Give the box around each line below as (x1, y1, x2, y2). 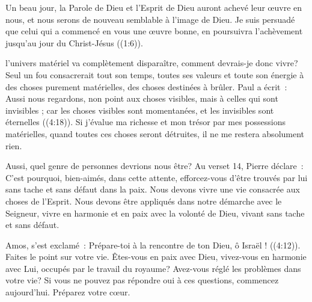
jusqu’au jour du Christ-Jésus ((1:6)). (5, 36, 143, 49)
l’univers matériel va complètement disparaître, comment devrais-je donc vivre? (5, 57, 298, 69)
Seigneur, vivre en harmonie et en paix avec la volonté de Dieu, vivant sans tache (5, 206, 305, 219)
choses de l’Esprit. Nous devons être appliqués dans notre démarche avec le (5, 194, 282, 207)
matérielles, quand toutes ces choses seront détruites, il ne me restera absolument (5, 127, 305, 140)
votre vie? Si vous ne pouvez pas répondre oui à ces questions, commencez (5, 274, 279, 286)
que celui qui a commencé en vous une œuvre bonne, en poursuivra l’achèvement (5, 25, 303, 37)
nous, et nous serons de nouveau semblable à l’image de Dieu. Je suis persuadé (5, 13, 295, 25)
